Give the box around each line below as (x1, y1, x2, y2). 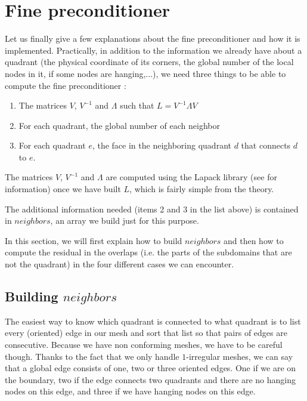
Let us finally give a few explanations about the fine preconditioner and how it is (5, 32, 300, 45)
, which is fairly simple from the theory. (129, 183, 274, 195)
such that (120, 99, 154, 112)
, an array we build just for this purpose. (50, 214, 199, 227)
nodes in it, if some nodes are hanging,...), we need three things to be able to (5, 67, 286, 79)
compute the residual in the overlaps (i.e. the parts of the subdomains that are (5, 246, 292, 258)
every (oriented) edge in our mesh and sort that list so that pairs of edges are (5, 326, 287, 339)
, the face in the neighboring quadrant (92, 139, 231, 152)
